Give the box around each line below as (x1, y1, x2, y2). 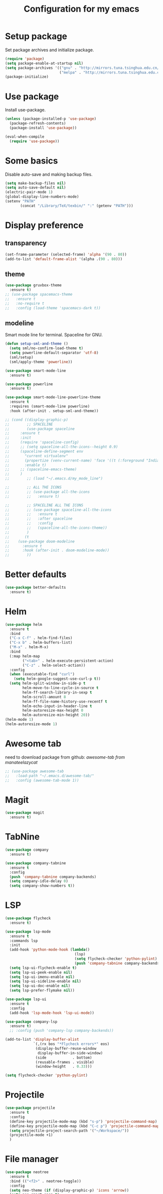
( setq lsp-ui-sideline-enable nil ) (9, 979, 81, 984)
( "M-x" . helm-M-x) (9, 645, 49, 650)
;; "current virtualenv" (5, 453, 68, 458)
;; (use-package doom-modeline (5, 539, 75, 544)
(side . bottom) (35, 1055, 92, 1060)
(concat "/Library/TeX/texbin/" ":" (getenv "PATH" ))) (20, 203, 133, 208)
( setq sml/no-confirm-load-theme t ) (9, 346, 83, 351)
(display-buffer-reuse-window (35, 1046, 97, 1051)
